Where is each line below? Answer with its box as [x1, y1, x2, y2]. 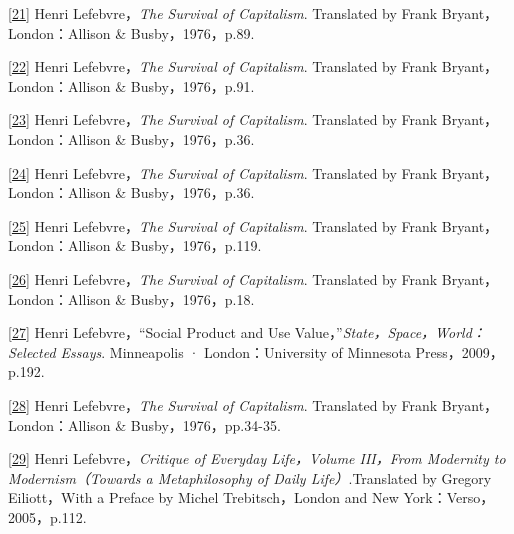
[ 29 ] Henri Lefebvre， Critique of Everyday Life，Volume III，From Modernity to [8, 448, 506, 469]
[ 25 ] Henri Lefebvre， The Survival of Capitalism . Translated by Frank [8, 215, 438, 236]
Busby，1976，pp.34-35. [130, 414, 281, 435]
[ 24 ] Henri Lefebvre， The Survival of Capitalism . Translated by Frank [8, 162, 438, 183]
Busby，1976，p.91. [130, 75, 255, 96]
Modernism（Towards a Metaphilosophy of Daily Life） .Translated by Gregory [8, 467, 492, 488]
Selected [8, 341, 56, 362]
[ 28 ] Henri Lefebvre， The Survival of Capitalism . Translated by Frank [8, 394, 438, 415]
